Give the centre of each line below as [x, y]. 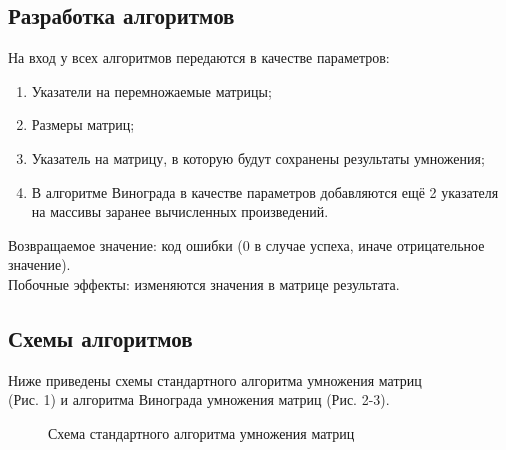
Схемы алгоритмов [100, 337]
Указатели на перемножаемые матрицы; [151, 90]
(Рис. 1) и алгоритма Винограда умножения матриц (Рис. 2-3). [199, 399]
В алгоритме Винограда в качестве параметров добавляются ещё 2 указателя [265, 191]
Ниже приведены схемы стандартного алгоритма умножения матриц [215, 379]
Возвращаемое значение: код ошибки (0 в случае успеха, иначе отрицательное [246, 244]
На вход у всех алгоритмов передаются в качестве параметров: [199, 57]
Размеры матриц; [83, 124]
